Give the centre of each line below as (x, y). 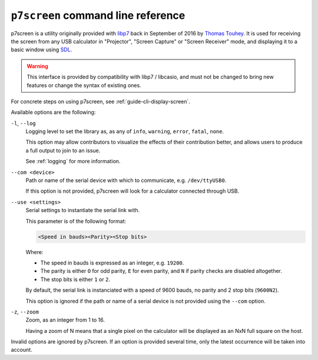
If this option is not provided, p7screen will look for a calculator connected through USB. (132, 191)
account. (21, 350)
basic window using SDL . (42, 49)
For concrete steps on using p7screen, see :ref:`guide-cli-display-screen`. (101, 101)
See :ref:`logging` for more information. (73, 161)
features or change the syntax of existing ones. (84, 85)
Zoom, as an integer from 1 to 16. (65, 320)
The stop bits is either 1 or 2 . (75, 279)
